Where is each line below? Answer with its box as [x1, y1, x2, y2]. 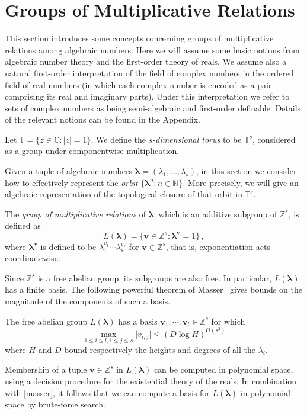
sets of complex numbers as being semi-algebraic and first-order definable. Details [5, 101, 301, 114]
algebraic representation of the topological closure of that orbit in [5, 188, 242, 200]
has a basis [118, 314, 158, 327]
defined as [5, 219, 41, 232]
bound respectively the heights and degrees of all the [64, 343, 255, 355]
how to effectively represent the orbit [5, 176, 138, 188]
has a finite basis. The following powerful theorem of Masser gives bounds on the [5, 283, 302, 296]
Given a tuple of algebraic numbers [5, 165, 132, 177]
